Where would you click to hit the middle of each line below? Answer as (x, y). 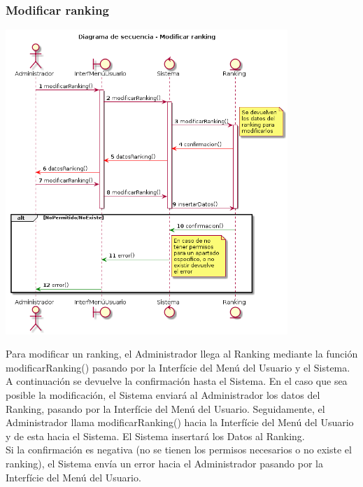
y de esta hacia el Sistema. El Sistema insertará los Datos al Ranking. (155, 436)
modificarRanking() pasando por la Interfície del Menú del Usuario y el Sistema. (178, 367)
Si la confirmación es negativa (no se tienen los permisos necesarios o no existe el (179, 450)
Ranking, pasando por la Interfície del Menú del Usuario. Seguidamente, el (165, 408)
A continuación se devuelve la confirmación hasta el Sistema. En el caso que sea (177, 381)
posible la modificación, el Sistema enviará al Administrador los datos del (163, 394)
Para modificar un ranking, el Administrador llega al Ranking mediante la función (182, 354)
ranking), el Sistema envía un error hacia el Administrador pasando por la (164, 463)
